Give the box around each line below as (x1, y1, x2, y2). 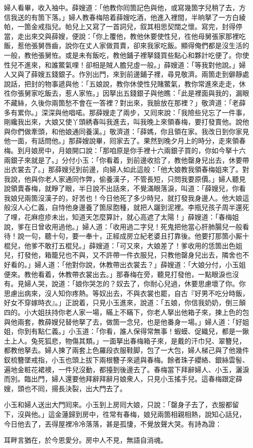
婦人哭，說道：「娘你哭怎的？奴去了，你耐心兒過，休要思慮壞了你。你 (24, 278, 246, 289)
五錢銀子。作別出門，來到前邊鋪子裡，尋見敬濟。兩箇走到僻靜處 (44, 69, 249, 79)
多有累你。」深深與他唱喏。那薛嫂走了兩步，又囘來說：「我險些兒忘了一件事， (4, 107, 249, 117)
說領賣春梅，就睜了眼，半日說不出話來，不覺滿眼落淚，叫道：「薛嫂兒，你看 (4, 183, 246, 193)
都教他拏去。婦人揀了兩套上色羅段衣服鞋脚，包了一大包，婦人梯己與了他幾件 (4, 345, 249, 355)
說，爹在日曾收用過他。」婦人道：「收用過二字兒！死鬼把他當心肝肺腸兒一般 (4, 221, 242, 231)
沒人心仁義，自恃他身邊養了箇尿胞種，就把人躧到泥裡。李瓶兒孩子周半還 (10, 202, 242, 212)
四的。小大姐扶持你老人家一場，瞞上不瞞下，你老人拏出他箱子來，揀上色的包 (4, 307, 249, 317)
